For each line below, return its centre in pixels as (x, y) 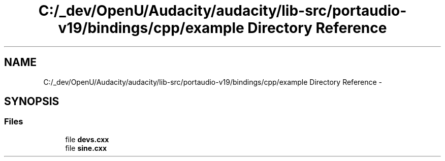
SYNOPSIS (32, 102)
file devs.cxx (87, 139)
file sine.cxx (86, 148)
